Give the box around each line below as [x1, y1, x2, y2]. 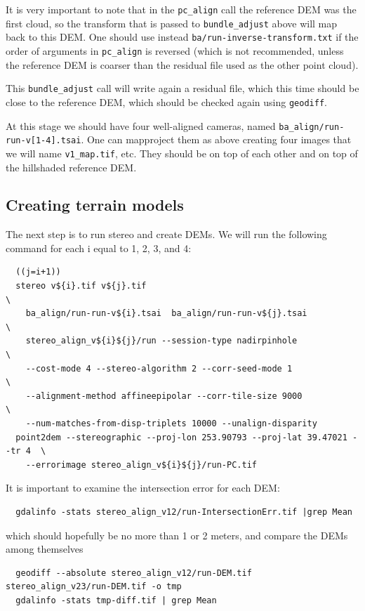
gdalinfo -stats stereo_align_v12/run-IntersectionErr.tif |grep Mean [15, 506, 352, 517]
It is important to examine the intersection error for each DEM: [6, 480, 280, 495]
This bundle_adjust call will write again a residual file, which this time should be [6, 81, 359, 96]
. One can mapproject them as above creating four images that [81, 132, 352, 147]
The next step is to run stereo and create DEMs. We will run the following [6, 227, 327, 242]
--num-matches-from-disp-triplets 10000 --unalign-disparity [25, 419, 317, 429]
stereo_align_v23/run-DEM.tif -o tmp [6, 582, 182, 592]
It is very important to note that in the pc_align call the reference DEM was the [6, 2, 357, 16]
